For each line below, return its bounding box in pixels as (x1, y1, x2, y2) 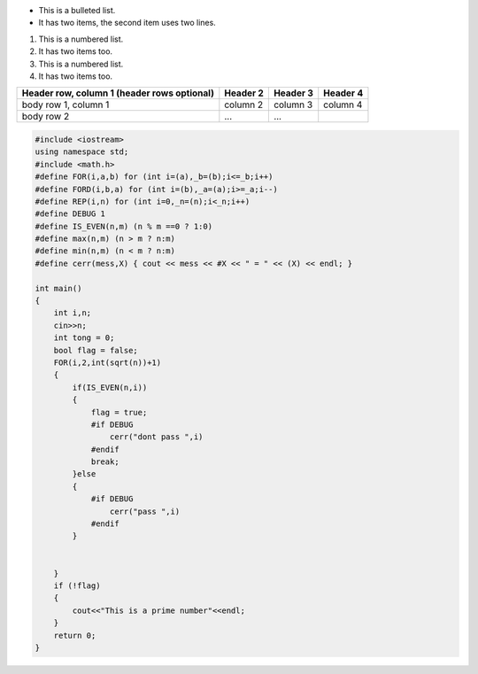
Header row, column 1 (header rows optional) (21, 87, 214, 99)
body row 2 (21, 111, 70, 123)
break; (90, 457, 119, 467)
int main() (35, 283, 82, 293)
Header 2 (224, 87, 265, 99)
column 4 (323, 98, 363, 111)
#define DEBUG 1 (35, 209, 106, 219)
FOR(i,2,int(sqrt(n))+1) (53, 357, 162, 368)
